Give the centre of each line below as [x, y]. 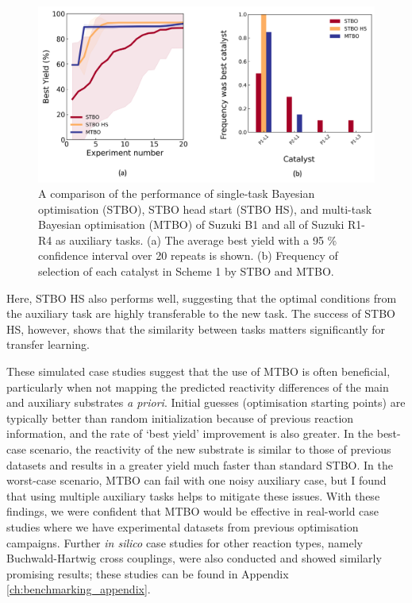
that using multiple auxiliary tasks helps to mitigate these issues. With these [193, 495]
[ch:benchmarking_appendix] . [79, 589]
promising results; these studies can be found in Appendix [148, 573]
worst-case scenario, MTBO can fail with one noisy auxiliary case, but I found [196, 480]
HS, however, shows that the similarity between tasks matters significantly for [196, 329]
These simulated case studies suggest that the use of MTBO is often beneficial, [198, 371]
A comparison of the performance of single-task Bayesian [177, 193]
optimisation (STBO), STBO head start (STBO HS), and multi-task [205, 209]
